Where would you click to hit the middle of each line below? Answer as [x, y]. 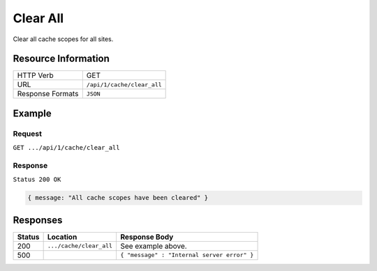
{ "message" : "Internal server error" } [187, 255]
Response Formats [48, 94]
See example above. [154, 246]
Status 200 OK [37, 180]
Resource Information [61, 59]
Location [62, 237]
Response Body [147, 237]
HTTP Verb [35, 75]
